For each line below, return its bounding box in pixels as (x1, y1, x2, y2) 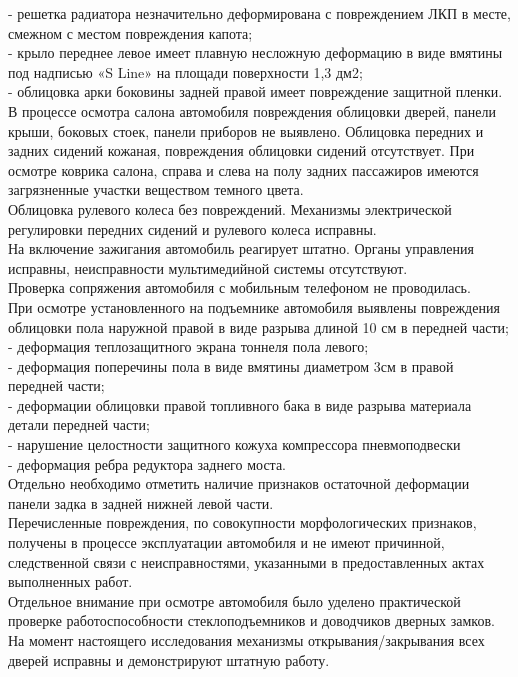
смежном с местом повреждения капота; (8, 22, 253, 43)
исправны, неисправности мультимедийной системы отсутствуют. (8, 257, 408, 278)
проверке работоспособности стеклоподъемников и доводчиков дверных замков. (8, 610, 495, 631)
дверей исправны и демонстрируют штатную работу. (8, 649, 330, 670)
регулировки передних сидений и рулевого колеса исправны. (8, 218, 377, 239)
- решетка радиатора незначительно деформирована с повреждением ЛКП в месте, (8, 3, 511, 23)
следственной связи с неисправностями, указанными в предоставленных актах (8, 551, 485, 572)
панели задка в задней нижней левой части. (8, 492, 274, 513)
